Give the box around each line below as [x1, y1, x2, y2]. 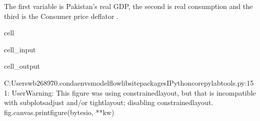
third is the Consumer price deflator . [4, 10, 118, 21]
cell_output [4, 61, 40, 71]
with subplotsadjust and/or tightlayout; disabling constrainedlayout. [4, 97, 213, 108]
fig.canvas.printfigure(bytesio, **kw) [4, 107, 114, 117]
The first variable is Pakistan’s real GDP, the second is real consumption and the [4, 1, 253, 11]
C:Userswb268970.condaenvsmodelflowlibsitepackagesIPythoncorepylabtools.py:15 [4, 77, 254, 88]
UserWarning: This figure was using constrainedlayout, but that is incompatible [11, 87, 256, 98]
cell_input [4, 44, 36, 54]
